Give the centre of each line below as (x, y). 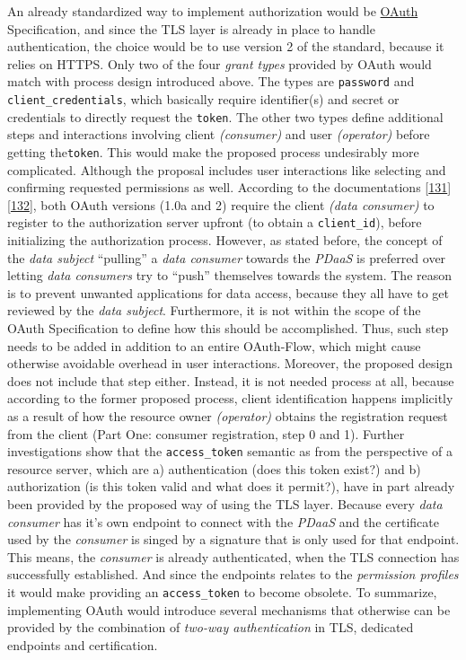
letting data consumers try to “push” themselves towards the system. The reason (230, 275)
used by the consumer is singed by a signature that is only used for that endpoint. (233, 539)
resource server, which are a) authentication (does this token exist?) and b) (214, 468)
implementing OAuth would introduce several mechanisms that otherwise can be (229, 609)
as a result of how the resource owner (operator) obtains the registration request (228, 415)
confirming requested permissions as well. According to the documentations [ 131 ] (229, 187)
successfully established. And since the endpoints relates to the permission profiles (233, 574)
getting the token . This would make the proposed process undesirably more (213, 151)
